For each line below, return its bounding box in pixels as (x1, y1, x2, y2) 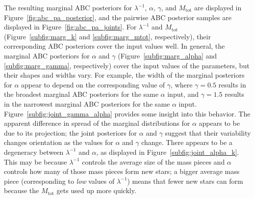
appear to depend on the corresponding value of (21, 79, 165, 89)
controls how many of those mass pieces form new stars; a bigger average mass (4, 166, 240, 176)
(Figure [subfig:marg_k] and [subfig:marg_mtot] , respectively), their (4, 31, 211, 41)
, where (171, 79, 193, 89)
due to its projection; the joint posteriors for (4, 127, 137, 138)
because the (4, 185, 39, 196)
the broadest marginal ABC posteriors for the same (4, 89, 158, 99)
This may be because (4, 156, 67, 167)
